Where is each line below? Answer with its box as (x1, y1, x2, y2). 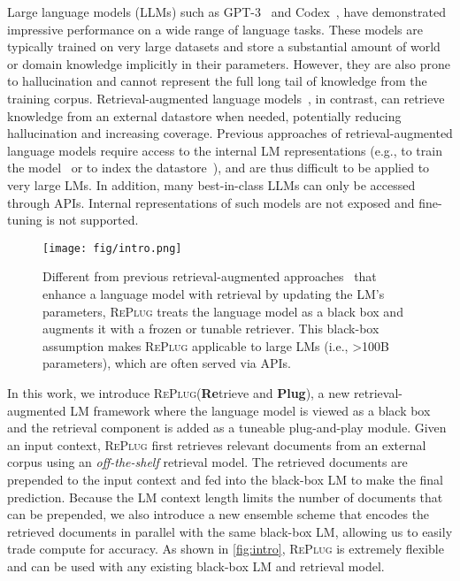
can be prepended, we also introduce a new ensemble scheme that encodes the (7, 505, 430, 524)
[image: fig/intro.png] (42, 241, 182, 255)
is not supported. (46, 210, 139, 229)
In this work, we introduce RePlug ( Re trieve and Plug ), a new (7, 383, 350, 401)
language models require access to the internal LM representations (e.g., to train (7, 141, 442, 159)
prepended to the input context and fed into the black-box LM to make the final (7, 470, 443, 488)
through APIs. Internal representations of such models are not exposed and (7, 193, 415, 211)
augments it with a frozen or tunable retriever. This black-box (42, 319, 379, 338)
